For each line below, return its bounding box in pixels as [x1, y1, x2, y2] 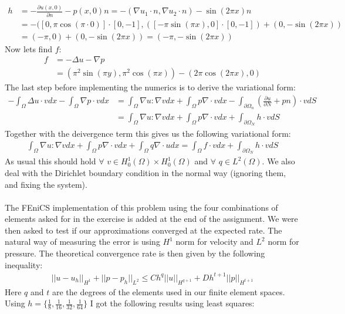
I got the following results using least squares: [90, 297, 255, 309]
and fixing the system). [5, 178, 87, 190]
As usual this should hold [5, 155, 96, 167]
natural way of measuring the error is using [5, 235, 160, 248]
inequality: [5, 258, 43, 271]
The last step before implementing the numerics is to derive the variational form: [5, 81, 296, 93]
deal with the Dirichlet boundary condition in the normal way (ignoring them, [5, 166, 286, 178]
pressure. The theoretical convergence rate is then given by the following [5, 247, 265, 259]
